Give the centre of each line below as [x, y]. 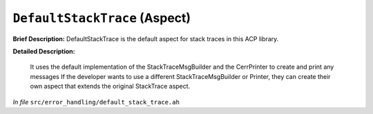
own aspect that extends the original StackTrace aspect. [110, 87]
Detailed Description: [44, 51]
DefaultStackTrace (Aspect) [102, 18]
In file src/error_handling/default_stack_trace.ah [96, 102]
